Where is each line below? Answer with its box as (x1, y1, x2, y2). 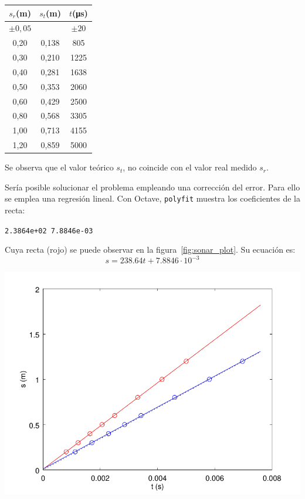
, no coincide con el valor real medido (123, 161, 257, 173)
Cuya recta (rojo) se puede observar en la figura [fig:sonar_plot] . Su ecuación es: (5, 243, 296, 256)
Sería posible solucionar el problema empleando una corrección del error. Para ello (5, 180, 300, 193)
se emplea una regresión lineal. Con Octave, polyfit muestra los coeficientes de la (5, 192, 301, 205)
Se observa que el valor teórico (5, 161, 114, 173)
